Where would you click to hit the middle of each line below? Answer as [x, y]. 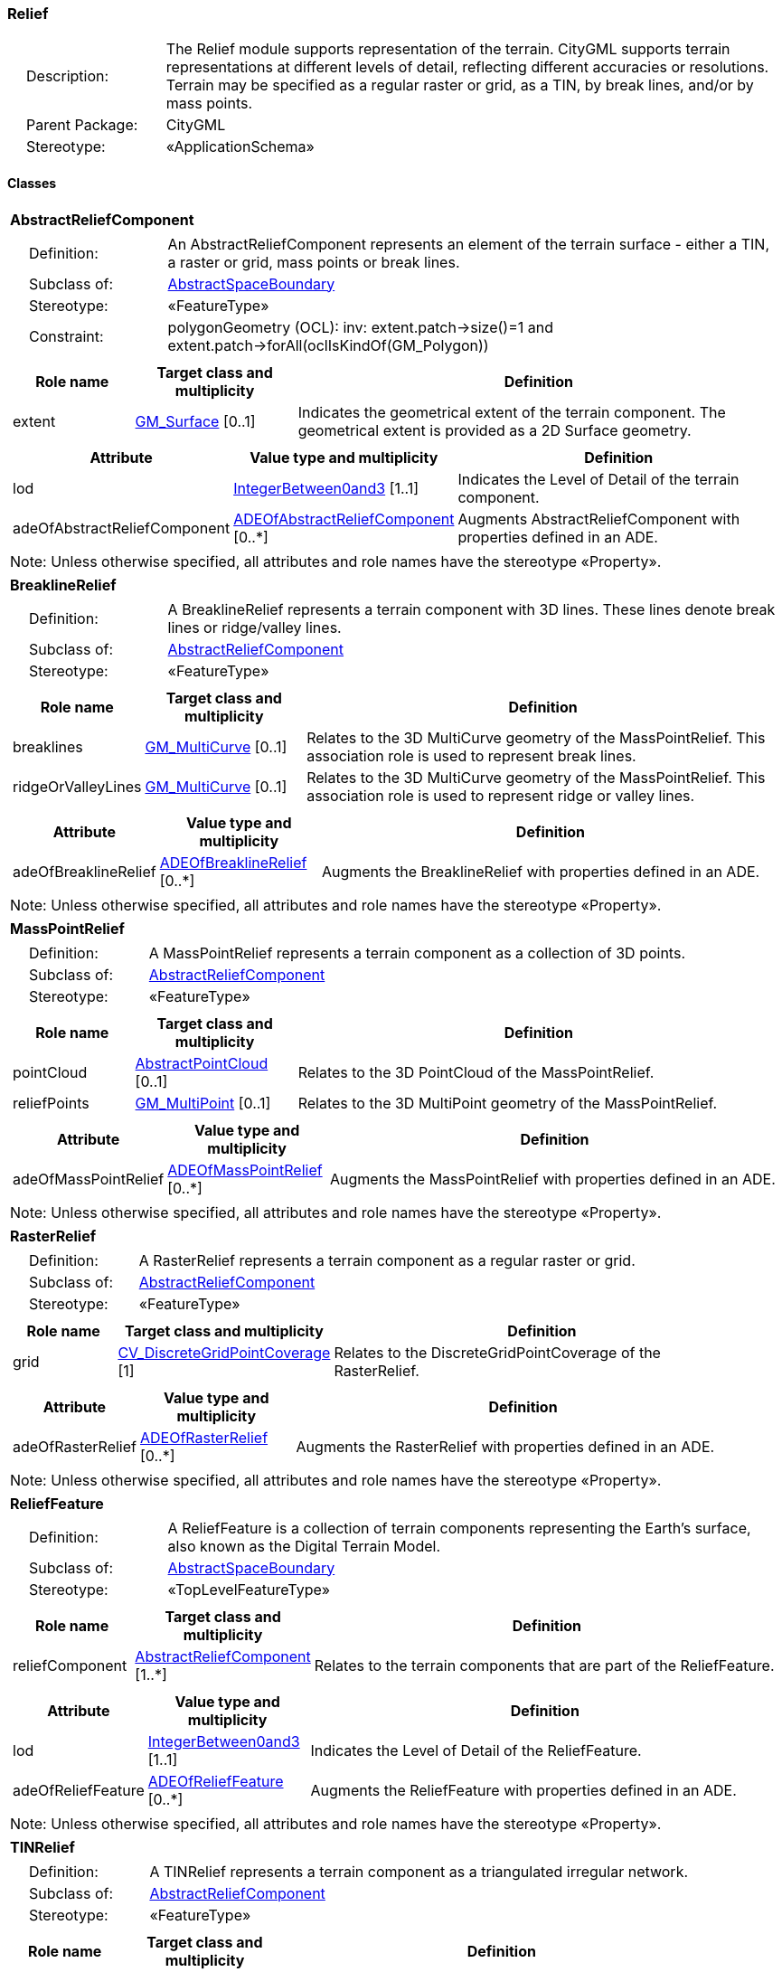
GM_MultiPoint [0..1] [203, 1103]
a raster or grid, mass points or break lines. [314, 262]
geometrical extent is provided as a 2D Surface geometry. [495, 430]
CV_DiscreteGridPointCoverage [224, 1352]
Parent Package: [82, 125]
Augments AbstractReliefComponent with [599, 519]
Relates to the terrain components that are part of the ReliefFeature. [544, 1665]
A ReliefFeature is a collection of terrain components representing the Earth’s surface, [459, 1528]
